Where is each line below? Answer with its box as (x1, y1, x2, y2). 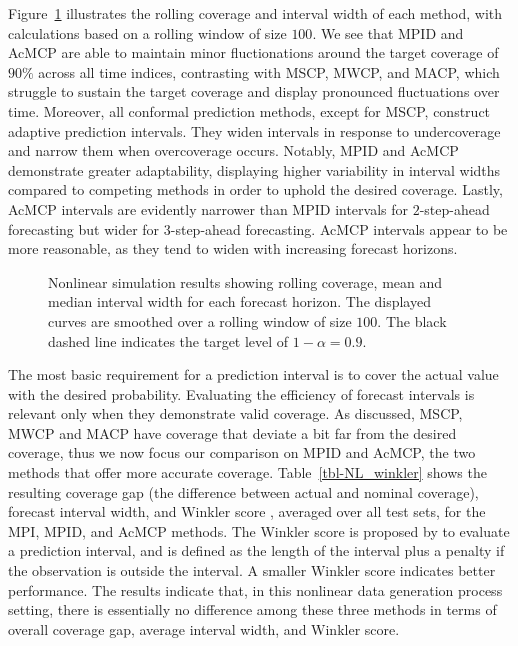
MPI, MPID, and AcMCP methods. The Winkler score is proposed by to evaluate (8, 520, 510, 541)
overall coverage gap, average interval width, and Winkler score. (8, 618, 400, 639)
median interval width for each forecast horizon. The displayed (48, 291, 431, 312)
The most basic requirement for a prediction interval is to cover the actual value (8, 364, 499, 385)
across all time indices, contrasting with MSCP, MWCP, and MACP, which (38, 61, 500, 82)
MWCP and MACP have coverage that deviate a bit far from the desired (8, 422, 457, 443)
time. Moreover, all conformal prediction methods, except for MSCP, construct (8, 100, 491, 121)
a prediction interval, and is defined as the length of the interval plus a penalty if (8, 540, 505, 561)
